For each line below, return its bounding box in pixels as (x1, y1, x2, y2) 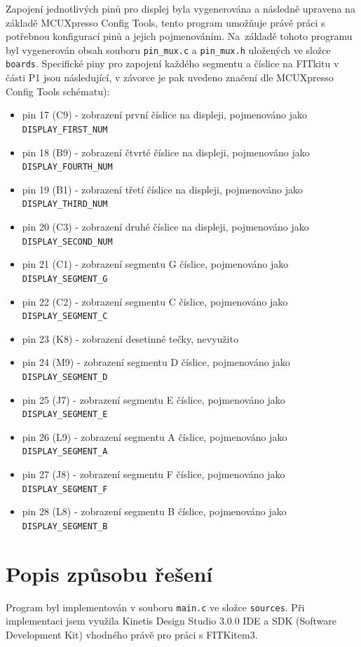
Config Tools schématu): (6, 83, 110, 98)
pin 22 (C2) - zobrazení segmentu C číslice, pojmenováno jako (22, 294, 288, 308)
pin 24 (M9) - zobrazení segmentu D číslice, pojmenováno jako (22, 355, 290, 369)
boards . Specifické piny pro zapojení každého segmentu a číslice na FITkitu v (6, 56, 339, 71)
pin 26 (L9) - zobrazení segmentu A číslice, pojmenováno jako (22, 429, 287, 444)
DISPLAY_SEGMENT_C (22, 311, 108, 322)
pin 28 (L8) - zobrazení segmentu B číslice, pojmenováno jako (22, 504, 287, 519)
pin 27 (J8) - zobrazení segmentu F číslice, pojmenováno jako (22, 467, 285, 482)
